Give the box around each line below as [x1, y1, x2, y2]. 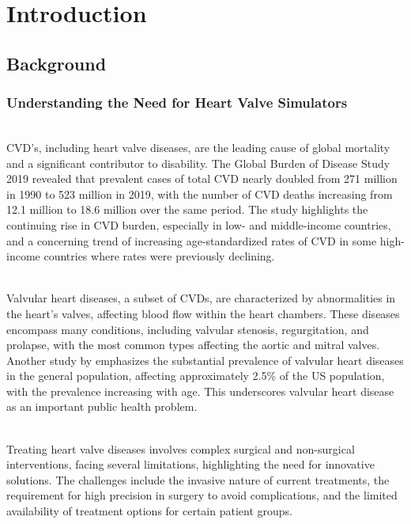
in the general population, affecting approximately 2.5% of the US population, [6, 367, 385, 384]
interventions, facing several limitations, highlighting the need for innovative [6, 456, 375, 473]
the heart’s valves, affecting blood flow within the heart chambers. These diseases [6, 305, 400, 321]
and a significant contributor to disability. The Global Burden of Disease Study [6, 154, 390, 171]
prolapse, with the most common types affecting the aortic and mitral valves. [6, 336, 380, 353]
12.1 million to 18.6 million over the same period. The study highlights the [6, 201, 368, 218]
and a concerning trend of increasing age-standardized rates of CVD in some [6, 232, 377, 249]
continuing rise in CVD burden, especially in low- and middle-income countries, [6, 216, 391, 233]
